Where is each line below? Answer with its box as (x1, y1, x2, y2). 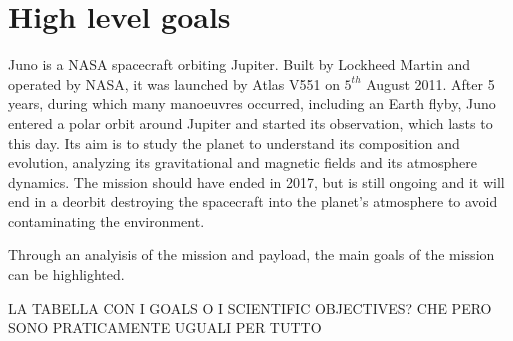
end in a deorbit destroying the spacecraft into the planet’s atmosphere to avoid (8, 191, 498, 212)
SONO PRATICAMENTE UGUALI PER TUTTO (8, 317, 322, 338)
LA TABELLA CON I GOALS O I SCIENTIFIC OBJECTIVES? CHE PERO (8, 297, 492, 318)
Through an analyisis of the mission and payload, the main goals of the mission (8, 244, 495, 265)
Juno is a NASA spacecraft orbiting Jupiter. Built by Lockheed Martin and (8, 54, 470, 75)
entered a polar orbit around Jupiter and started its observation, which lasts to (8, 112, 493, 133)
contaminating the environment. (8, 210, 205, 231)
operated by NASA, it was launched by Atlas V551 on (8, 73, 340, 94)
